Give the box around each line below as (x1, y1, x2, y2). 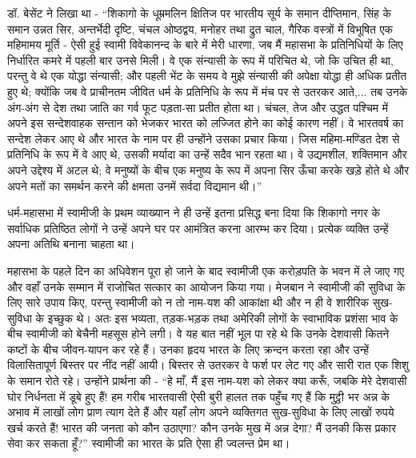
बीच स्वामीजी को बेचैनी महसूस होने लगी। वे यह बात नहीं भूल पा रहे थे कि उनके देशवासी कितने (7, 325, 390, 342)
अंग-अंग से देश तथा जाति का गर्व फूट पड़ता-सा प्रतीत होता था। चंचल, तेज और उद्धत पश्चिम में (7, 98, 389, 115)
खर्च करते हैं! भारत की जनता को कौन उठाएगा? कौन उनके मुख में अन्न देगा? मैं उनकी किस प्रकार (7, 419, 397, 436)
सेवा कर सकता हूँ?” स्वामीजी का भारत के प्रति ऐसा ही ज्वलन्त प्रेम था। (7, 435, 290, 452)
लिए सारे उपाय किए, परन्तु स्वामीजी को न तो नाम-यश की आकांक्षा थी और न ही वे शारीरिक (7, 294, 370, 311)
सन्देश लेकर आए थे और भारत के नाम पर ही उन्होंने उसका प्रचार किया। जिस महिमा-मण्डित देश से (7, 130, 400, 147)
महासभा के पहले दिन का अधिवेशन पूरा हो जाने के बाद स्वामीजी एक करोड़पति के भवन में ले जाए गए (7, 262, 405, 279)
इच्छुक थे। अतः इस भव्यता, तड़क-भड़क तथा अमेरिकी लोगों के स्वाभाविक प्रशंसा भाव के (47, 309, 398, 326)
